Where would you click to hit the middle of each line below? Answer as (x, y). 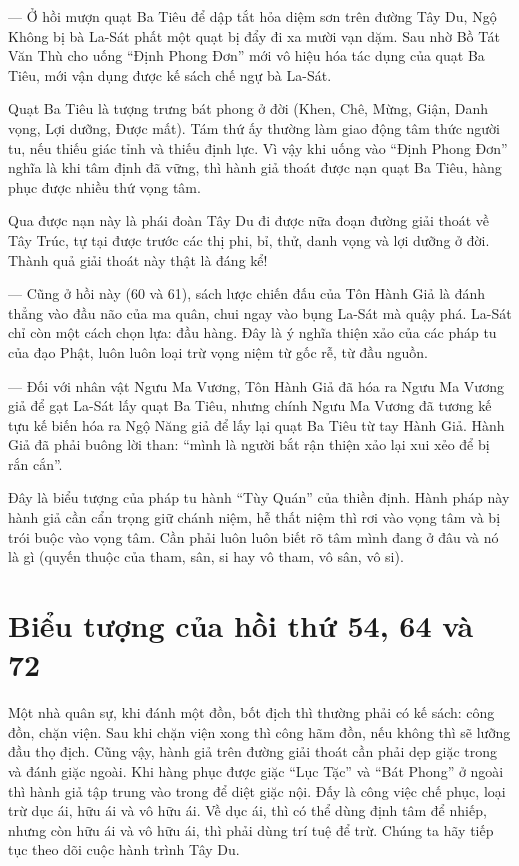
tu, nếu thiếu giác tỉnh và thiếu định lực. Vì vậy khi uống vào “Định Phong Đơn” (258, 147)
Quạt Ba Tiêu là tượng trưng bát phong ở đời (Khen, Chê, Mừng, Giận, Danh (248, 108)
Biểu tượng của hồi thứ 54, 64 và (241, 625)
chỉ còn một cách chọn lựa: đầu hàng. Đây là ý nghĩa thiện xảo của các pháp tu (252, 332)
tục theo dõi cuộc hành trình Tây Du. (124, 849)
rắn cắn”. (35, 463)
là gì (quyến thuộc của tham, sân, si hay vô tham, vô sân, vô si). (206, 556)
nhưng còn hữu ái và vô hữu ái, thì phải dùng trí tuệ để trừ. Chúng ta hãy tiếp (251, 829)
